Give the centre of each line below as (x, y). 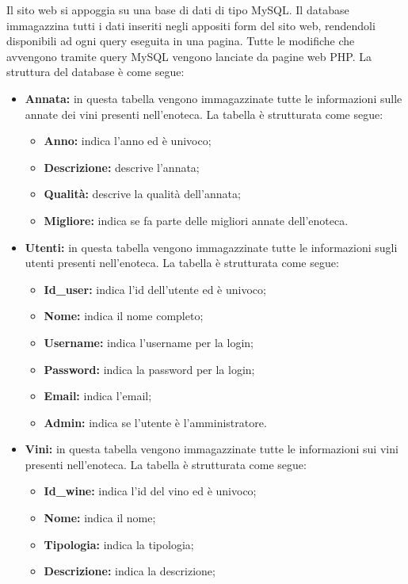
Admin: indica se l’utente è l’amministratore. (155, 422)
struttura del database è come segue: (95, 72)
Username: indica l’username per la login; (149, 342)
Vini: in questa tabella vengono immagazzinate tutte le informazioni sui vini (212, 449)
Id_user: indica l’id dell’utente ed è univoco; (155, 289)
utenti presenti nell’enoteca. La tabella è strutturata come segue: (182, 263)
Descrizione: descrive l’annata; (122, 167)
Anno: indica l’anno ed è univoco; (128, 141)
